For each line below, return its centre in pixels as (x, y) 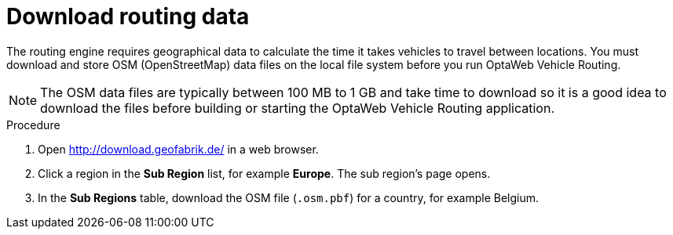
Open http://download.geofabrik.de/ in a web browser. (178, 149)
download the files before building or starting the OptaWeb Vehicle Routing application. (298, 108)
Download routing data (128, 16)
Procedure (33, 125)
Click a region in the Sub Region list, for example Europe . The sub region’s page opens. (264, 173)
